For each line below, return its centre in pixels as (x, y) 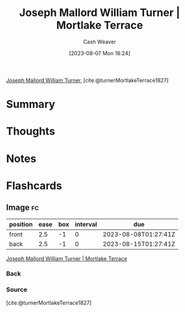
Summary (31, 104)
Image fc (23, 208)
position (21, 224)
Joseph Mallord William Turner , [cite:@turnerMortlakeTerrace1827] (87, 80)
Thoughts (31, 131)
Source (17, 289)
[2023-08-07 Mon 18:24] (100, 53)
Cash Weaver (100, 42)
